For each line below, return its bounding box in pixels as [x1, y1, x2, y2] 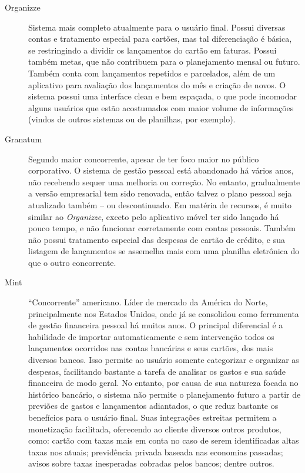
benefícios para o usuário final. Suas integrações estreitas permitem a [28, 411, 277, 423]
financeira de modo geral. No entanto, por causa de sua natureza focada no [28, 377, 299, 389]
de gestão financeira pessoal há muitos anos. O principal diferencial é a [28, 319, 283, 331]
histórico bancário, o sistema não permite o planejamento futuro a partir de [28, 388, 301, 400]
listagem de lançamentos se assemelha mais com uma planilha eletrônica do [28, 245, 300, 257]
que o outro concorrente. [28, 256, 116, 268]
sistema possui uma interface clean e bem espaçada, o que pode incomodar [28, 90, 297, 102]
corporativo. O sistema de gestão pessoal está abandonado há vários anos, [28, 164, 294, 176]
